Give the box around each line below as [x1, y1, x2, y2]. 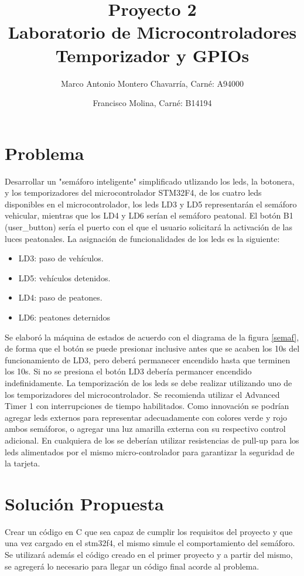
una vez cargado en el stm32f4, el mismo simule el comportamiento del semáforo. [5, 537, 295, 549]
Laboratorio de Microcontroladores [8, 20, 297, 44]
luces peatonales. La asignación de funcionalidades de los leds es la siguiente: [5, 232, 280, 244]
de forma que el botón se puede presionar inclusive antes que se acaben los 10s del [5, 342, 300, 355]
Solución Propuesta [5, 491, 164, 515]
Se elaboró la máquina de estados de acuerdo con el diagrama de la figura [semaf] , [5, 330, 299, 343]
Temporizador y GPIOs [55, 43, 250, 67]
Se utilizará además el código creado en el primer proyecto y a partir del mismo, [5, 548, 293, 560]
